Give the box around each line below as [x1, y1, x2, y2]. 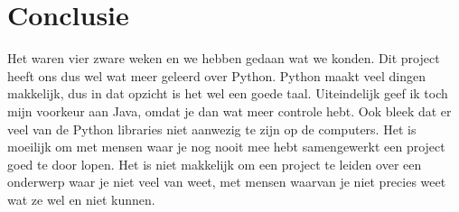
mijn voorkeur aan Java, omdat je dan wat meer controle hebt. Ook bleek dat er [7, 101, 452, 120]
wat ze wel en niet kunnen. [7, 189, 155, 208]
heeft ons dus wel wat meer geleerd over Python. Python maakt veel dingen [7, 66, 426, 85]
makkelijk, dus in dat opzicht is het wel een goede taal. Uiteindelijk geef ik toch [7, 84, 448, 103]
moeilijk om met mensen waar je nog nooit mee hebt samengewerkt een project [7, 137, 445, 156]
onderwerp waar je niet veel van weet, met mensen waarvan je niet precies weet [7, 172, 446, 191]
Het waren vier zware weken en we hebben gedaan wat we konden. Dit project [7, 49, 440, 68]
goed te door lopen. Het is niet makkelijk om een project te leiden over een [7, 154, 422, 173]
